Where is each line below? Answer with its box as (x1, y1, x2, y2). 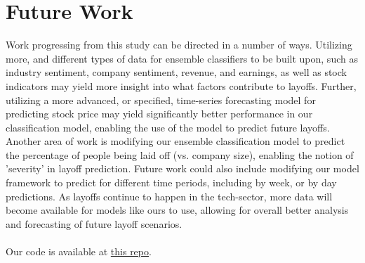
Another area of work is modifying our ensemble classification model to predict (6, 134, 345, 148)
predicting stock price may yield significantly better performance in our (6, 106, 313, 121)
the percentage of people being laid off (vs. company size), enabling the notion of (6, 147, 354, 162)
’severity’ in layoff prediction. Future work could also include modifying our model (6, 161, 359, 176)
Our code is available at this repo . (6, 244, 152, 259)
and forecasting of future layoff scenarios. (6, 216, 182, 231)
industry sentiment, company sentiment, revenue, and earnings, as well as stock (6, 65, 347, 79)
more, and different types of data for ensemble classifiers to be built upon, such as (6, 51, 358, 65)
